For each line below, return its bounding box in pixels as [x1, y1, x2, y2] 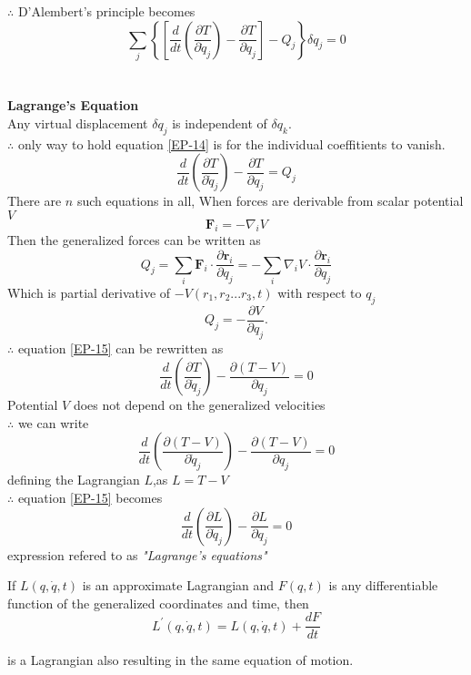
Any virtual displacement [7, 113, 148, 132]
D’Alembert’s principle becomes [17, 2, 195, 20]
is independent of [172, 113, 267, 132]
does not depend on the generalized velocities [73, 395, 326, 414]
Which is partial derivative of [7, 282, 171, 302]
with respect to [277, 282, 362, 302]
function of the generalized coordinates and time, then [7, 593, 309, 612]
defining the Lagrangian [7, 470, 140, 489]
